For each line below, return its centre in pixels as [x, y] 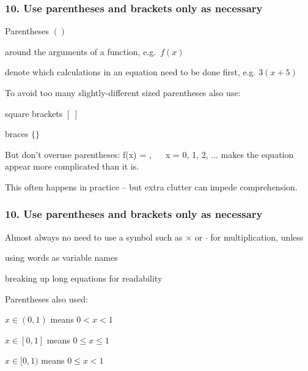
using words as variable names [61, 257]
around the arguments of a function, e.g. [81, 51]
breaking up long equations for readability [84, 278]
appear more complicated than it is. [72, 166]
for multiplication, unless [257, 237]
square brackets [34, 113]
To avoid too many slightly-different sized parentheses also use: [123, 92]
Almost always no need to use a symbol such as [94, 237]
